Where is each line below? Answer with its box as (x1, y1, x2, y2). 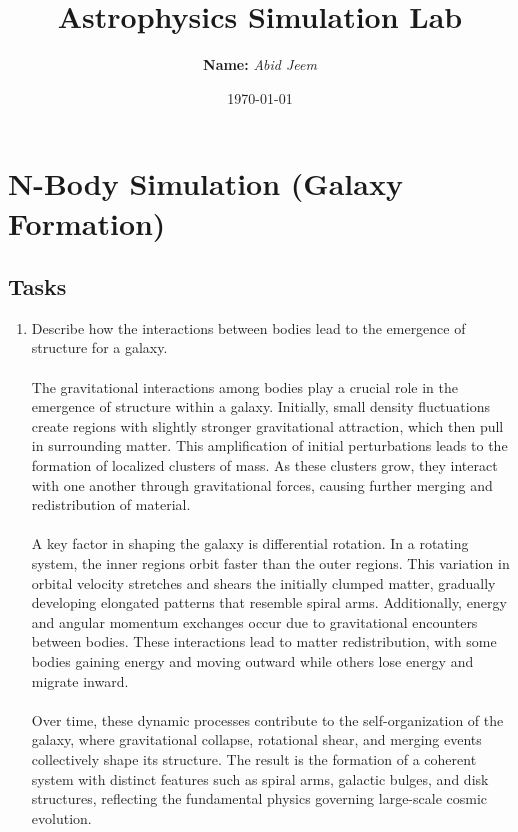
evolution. (31, 807, 92, 828)
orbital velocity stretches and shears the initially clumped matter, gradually (31, 572, 496, 593)
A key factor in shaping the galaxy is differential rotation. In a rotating (31, 533, 469, 554)
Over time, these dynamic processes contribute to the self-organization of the (31, 709, 504, 730)
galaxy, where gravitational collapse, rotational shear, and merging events (31, 729, 482, 750)
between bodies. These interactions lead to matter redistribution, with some (31, 631, 497, 652)
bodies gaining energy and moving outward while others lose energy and (31, 650, 474, 671)
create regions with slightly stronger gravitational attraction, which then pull (31, 415, 504, 436)
